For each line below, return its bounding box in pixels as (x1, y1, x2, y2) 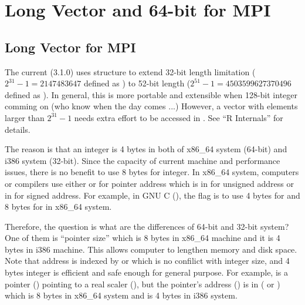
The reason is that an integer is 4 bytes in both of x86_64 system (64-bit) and (5, 143, 287, 155)
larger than (5, 111, 45, 123)
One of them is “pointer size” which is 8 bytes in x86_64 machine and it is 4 (5, 232, 280, 244)
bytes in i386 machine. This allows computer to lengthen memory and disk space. (5, 243, 297, 255)
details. (5, 123, 30, 135)
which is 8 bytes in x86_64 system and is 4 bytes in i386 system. (5, 289, 238, 301)
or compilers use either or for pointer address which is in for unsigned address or (5, 177, 294, 189)
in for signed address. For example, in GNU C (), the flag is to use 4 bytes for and (5, 189, 300, 201)
